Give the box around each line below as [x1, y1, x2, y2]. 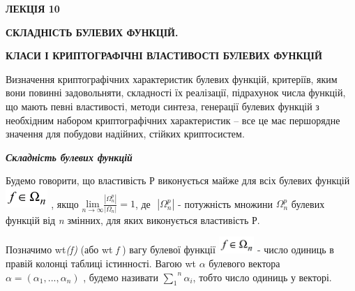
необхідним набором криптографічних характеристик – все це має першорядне [6, 112, 340, 127]
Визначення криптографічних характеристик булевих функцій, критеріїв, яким [6, 71, 338, 86]
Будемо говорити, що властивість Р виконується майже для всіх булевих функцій [6, 173, 350, 188]
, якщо [51, 196, 79, 211]
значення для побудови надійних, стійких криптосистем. [6, 126, 245, 141]
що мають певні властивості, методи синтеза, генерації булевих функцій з [6, 98, 319, 113]
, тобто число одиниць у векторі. [192, 269, 332, 284]
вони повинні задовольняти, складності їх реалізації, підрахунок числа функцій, [6, 85, 346, 100]
